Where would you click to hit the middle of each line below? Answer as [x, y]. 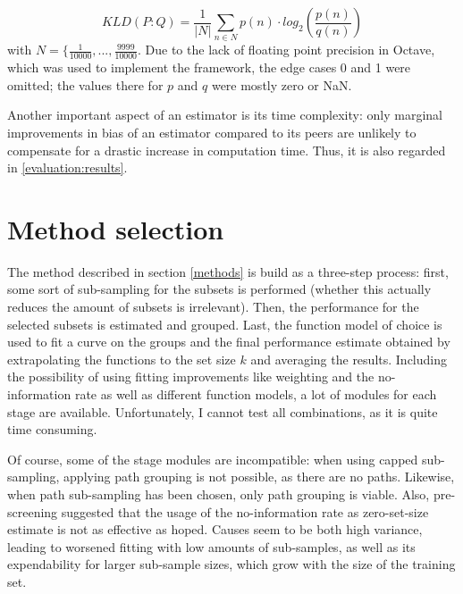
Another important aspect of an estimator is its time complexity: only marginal [225, 115]
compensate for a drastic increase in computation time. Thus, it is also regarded [227, 150]
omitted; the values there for [85, 84]
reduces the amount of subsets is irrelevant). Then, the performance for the [213, 307]
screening [33, 511]
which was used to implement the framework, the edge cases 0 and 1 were [209, 67]
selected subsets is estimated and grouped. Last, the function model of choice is [225, 324]
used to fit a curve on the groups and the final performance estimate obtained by [229, 342]
